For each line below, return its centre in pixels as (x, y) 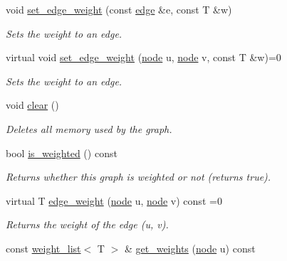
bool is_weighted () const (62, 153)
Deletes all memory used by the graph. (89, 128)
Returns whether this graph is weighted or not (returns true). (139, 177)
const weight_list (43, 248)
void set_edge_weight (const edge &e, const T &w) (119, 9)
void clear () (32, 105)
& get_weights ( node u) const (190, 248)
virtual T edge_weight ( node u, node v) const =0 (114, 200)
